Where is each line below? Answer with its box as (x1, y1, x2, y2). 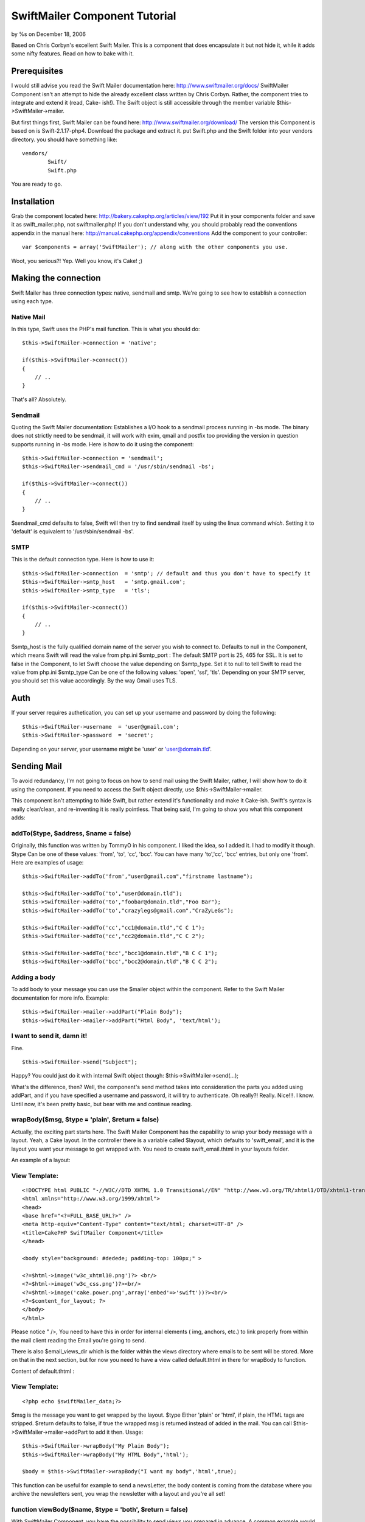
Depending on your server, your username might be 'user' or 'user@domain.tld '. (11, 745, 212, 752)
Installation (11, 196, 55, 206)
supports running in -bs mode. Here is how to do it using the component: (11, 440, 194, 447)
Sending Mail (11, 761, 62, 771)
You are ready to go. (11, 180, 63, 188)
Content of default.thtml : (11, 1367, 74, 1375)
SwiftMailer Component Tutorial (11, 9, 176, 23)
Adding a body (11, 973, 56, 981)
